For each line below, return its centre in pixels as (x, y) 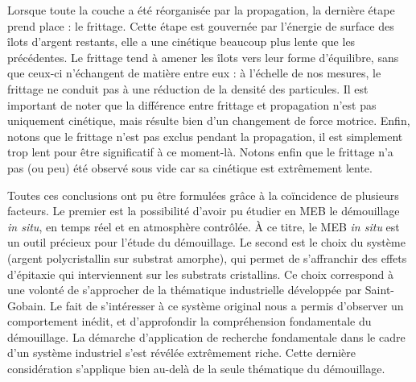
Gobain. (27, 305)
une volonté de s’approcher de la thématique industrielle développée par (185, 290)
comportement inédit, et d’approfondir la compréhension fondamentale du (189, 321)
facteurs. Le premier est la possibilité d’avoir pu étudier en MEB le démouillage (204, 211)
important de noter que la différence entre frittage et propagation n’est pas (192, 104)
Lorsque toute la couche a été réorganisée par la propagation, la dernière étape (201, 10)
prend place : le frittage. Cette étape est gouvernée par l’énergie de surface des (201, 25)
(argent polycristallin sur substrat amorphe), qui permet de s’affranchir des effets (207, 257)
